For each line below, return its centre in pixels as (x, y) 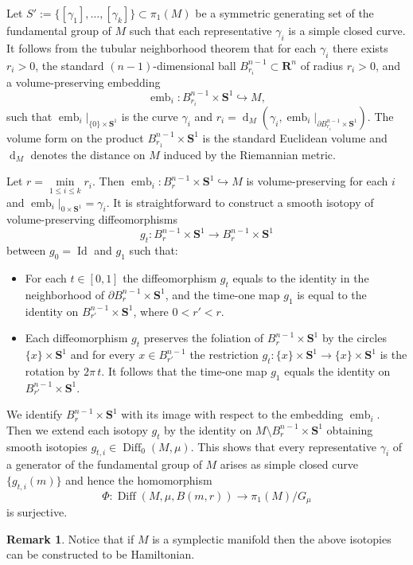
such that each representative (201, 30)
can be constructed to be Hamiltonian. (101, 554)
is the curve (150, 116)
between (26, 250)
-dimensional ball (195, 65)
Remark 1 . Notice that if (70, 538)
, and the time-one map (222, 294)
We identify (35, 414)
